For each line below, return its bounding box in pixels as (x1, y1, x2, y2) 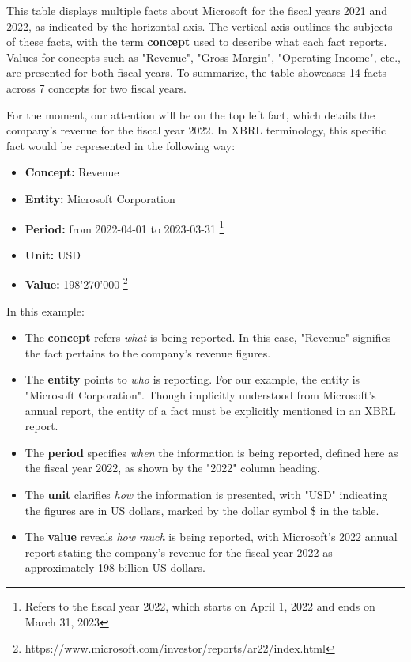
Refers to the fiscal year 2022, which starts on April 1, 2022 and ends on (25, 597, 375, 614)
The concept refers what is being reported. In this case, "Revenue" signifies (25, 329, 391, 346)
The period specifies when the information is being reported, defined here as (25, 444, 398, 460)
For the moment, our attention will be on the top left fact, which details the (6, 106, 375, 123)
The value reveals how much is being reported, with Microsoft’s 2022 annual (25, 528, 398, 545)
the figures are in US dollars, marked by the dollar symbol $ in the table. (25, 501, 379, 518)
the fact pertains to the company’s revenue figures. (25, 344, 271, 361)
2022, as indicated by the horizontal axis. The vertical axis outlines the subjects (6, 17, 393, 34)
